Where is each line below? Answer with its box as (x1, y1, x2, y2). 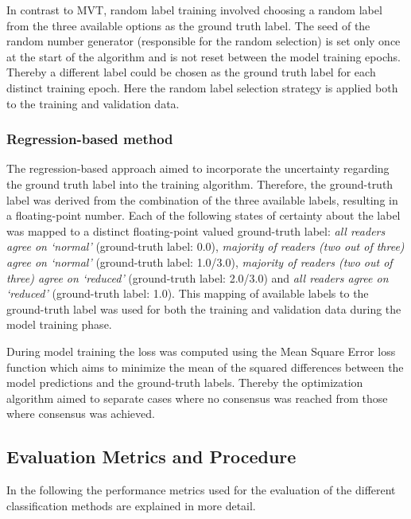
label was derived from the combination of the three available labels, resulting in (6, 191, 398, 208)
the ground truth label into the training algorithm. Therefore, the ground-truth (6, 175, 394, 192)
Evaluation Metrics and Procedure (6, 444, 297, 469)
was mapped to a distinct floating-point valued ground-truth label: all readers (6, 222, 386, 239)
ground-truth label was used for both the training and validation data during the (6, 300, 401, 317)
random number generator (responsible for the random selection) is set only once (6, 33, 401, 49)
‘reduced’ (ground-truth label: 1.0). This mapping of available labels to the (6, 285, 369, 302)
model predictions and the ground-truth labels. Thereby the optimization (6, 374, 363, 391)
